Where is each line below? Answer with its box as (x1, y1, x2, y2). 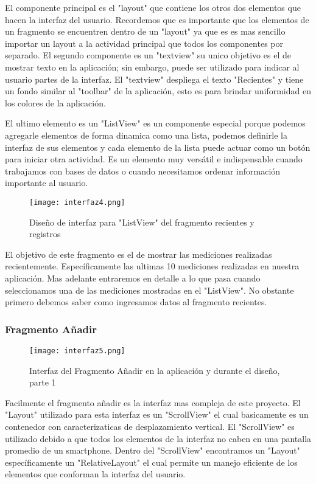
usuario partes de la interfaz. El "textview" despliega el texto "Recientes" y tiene (5, 72, 304, 85)
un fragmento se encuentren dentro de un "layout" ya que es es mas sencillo (5, 25, 286, 38)
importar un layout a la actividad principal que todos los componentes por (5, 36, 283, 49)
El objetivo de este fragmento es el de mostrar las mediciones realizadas (5, 247, 272, 260)
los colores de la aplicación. (5, 96, 106, 109)
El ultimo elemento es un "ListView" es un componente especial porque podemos (5, 117, 306, 130)
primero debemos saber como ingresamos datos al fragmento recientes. (5, 296, 267, 308)
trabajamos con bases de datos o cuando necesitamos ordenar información (5, 164, 281, 177)
